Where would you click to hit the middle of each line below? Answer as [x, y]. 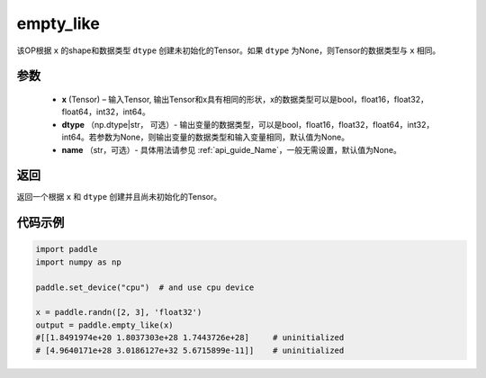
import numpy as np [78, 262]
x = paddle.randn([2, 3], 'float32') [119, 312]
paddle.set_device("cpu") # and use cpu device [145, 287]
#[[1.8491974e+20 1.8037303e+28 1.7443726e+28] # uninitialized [190, 338]
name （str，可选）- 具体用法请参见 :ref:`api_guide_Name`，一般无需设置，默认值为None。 [232, 149]
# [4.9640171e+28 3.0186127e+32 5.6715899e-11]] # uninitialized [190, 350]
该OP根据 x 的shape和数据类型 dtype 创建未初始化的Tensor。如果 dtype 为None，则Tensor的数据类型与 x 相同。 [229, 50]
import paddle [67, 249]
